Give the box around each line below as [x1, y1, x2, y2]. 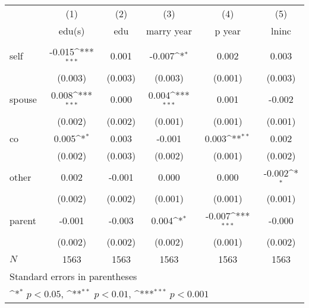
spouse [10, 92, 37, 106]
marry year [146, 24, 192, 37]
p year [215, 24, 241, 37]
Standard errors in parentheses [10, 269, 137, 284]
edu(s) [58, 24, 85, 37]
